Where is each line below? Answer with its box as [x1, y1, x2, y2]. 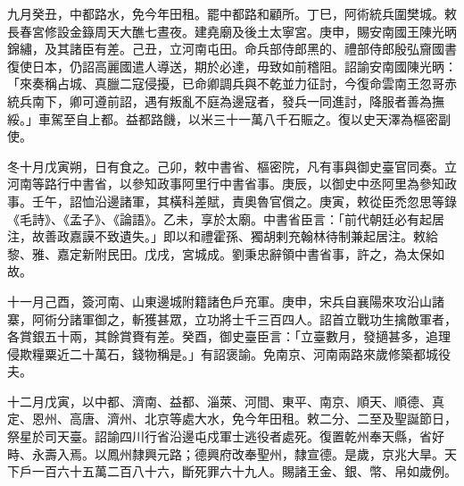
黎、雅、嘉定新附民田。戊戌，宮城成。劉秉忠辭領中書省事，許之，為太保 [7, 244, 432, 263]
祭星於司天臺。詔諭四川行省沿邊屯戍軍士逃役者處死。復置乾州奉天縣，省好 [7, 427, 444, 446]
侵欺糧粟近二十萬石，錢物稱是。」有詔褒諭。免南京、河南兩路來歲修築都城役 [7, 344, 451, 363]
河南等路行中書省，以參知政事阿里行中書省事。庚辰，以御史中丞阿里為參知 [7, 174, 444, 193]
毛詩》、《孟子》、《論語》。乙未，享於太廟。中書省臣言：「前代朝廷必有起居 [19, 209, 444, 228]
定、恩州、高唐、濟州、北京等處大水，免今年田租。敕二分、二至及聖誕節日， [7, 409, 457, 428]
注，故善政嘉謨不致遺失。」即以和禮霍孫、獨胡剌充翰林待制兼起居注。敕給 [7, 227, 438, 246]
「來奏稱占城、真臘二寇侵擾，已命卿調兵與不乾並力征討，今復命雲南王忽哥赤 [7, 74, 457, 93]
